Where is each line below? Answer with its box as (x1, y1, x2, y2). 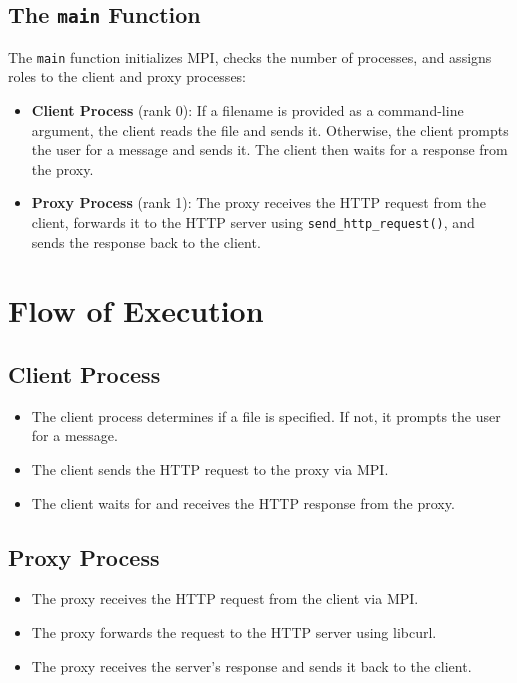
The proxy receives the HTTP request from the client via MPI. (31, 588, 419, 609)
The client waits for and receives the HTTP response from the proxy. (31, 492, 455, 513)
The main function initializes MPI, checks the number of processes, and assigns (8, 46, 492, 67)
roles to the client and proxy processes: (8, 66, 247, 87)
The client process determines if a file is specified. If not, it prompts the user (31, 405, 501, 426)
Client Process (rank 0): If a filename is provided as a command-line (31, 100, 464, 121)
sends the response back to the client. (31, 231, 261, 252)
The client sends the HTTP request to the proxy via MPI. (31, 459, 389, 480)
